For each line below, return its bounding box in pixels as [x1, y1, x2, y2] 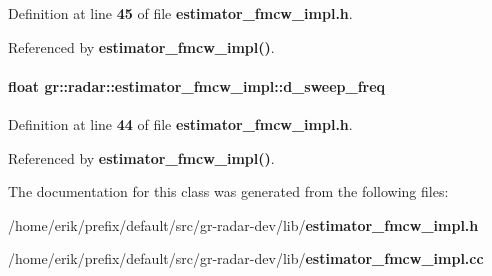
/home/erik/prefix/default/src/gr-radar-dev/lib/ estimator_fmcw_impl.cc [8, 248, 484, 269]
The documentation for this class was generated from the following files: [8, 181, 449, 202]
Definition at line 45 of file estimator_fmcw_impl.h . [8, 3, 353, 23]
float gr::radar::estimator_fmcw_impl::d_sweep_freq [8, 75, 386, 96]
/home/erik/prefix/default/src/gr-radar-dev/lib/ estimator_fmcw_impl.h [8, 214, 479, 235]
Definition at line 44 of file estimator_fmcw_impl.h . [8, 113, 353, 134]
